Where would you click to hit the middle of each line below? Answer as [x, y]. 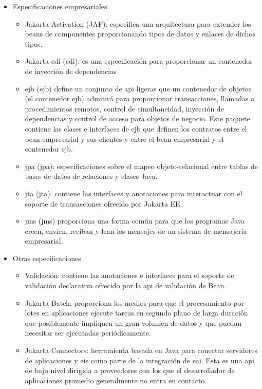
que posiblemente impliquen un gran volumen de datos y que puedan [133, 322]
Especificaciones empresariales [60, 6]
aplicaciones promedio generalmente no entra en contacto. [116, 380]
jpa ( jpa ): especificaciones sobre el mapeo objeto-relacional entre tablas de [142, 166]
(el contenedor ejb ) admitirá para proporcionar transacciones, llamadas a [140, 98]
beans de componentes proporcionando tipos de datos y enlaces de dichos [140, 34]
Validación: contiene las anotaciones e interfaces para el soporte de [129, 275]
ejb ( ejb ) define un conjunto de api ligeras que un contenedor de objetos [138, 88]
